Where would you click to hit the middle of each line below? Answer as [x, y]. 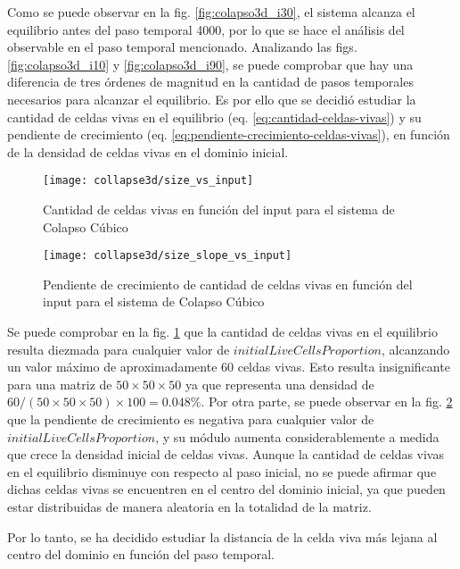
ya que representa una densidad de [279, 384]
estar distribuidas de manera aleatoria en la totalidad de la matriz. [189, 506]
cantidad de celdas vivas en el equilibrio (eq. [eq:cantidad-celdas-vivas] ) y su [214, 117]
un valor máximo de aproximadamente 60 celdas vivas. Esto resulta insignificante [229, 367]
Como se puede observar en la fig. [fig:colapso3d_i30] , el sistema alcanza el [211, 12]
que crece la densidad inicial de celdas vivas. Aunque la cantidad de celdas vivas [226, 454]
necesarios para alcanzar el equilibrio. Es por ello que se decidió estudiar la [212, 99]
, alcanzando [416, 349]
